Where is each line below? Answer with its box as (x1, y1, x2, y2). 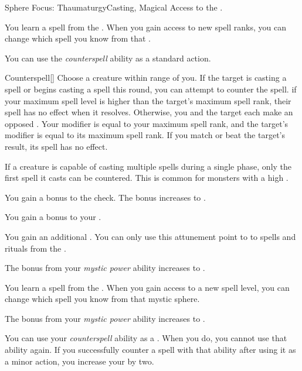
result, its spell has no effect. (5, 140, 108, 152)
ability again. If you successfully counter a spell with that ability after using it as (5, 343, 296, 356)
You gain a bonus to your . (5, 211, 101, 223)
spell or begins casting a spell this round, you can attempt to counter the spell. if (5, 83, 297, 95)
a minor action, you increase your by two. (5, 355, 154, 367)
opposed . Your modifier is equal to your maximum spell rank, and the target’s (5, 117, 289, 129)
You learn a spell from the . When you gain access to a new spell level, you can (5, 281, 290, 293)
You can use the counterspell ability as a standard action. (5, 51, 211, 64)
